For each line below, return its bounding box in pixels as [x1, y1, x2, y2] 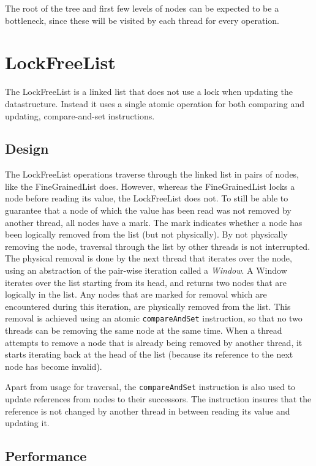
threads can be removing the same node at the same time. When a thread [5, 324, 282, 337]
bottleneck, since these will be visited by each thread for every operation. [5, 13, 279, 26]
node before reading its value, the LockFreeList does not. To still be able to [5, 192, 288, 205]
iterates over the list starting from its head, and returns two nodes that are [5, 276, 287, 288]
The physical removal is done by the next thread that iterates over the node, [5, 252, 292, 265]
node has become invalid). [5, 359, 102, 372]
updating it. [5, 416, 50, 429]
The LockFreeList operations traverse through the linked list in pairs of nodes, [5, 168, 299, 181]
